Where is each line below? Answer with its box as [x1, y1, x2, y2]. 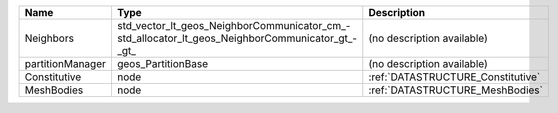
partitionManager [24, 57, 107, 70]
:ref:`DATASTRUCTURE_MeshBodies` [368, 83, 544, 97]
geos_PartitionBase [116, 57, 209, 70]
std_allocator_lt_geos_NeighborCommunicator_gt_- [116, 31, 358, 45]
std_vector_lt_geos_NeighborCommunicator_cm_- [116, 19, 351, 32]
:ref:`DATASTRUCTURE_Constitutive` [368, 70, 541, 84]
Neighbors [24, 31, 75, 45]
